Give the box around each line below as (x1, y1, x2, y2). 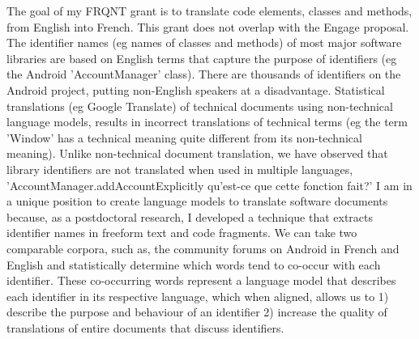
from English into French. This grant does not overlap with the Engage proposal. (6, 18, 409, 35)
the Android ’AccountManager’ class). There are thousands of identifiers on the (6, 66, 401, 83)
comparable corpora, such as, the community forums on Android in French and (6, 239, 400, 256)
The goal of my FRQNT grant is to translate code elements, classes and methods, (6, 2, 413, 19)
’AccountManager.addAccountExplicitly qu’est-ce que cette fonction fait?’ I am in (6, 176, 413, 193)
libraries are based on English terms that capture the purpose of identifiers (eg (6, 49, 397, 66)
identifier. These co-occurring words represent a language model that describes (6, 272, 396, 289)
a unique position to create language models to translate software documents (6, 193, 388, 210)
